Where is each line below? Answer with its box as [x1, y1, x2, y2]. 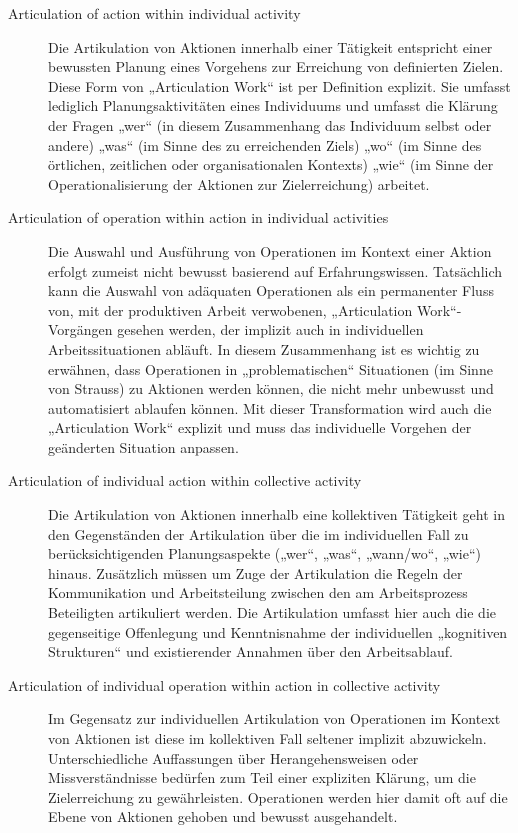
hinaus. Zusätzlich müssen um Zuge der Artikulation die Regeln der [48, 562, 463, 583]
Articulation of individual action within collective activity [8, 470, 362, 491]
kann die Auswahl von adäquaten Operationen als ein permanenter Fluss [48, 280, 494, 301]
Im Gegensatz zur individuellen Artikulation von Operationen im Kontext [48, 708, 501, 729]
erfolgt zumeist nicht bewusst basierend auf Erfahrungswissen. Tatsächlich [48, 260, 503, 281]
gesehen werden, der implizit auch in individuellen [117, 319, 424, 340]
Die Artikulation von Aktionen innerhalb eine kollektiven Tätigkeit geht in [48, 504, 505, 525]
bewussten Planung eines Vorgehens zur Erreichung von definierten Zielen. [48, 56, 504, 77]
